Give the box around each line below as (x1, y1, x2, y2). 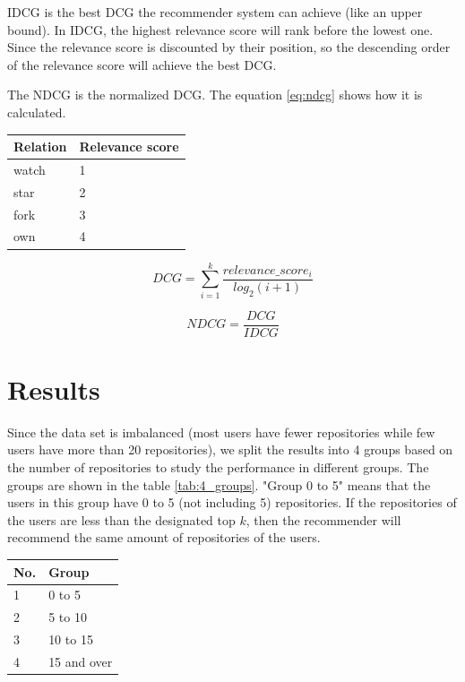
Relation (13, 137, 67, 156)
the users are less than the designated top (7, 510, 236, 529)
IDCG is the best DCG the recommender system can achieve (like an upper (7, 3, 423, 21)
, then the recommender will (245, 510, 401, 529)
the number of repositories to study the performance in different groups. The (7, 458, 429, 477)
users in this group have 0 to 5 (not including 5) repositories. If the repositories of (7, 493, 457, 512)
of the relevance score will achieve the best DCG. (7, 55, 277, 73)
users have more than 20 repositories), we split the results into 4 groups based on (7, 440, 453, 459)
